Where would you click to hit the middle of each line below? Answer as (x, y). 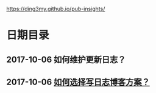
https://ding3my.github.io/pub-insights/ (56, 9)
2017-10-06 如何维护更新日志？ (66, 59)
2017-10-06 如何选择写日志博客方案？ (78, 82)
